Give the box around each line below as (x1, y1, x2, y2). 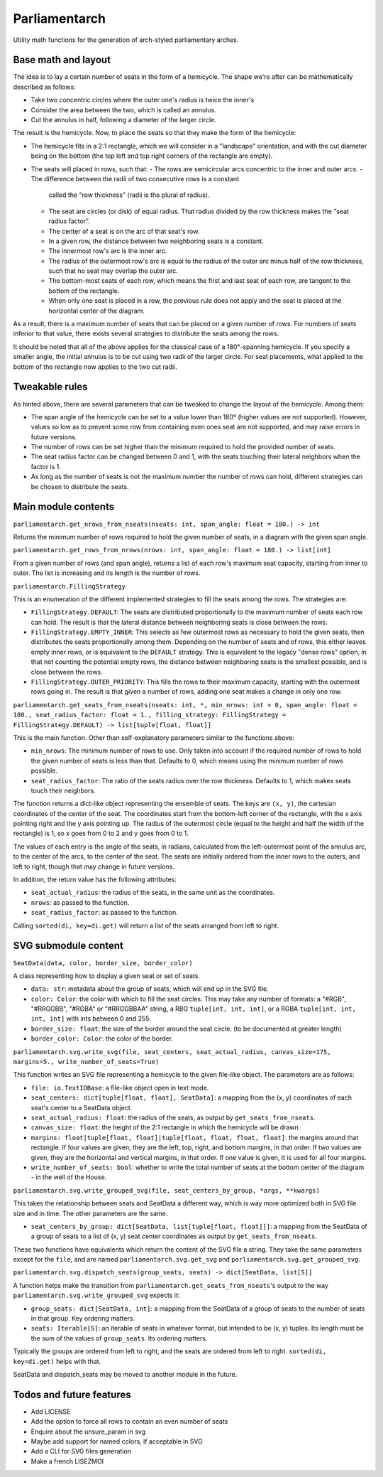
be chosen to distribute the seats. (30, 482, 129, 490)
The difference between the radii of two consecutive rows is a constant (30, 174, 240, 183)
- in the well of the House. (30, 1173, 107, 1181)
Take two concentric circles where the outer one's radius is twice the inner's (30, 96, 255, 104)
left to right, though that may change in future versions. (13, 862, 175, 871)
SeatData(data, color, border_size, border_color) (13, 959, 193, 967)
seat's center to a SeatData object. (30, 1103, 133, 1112)
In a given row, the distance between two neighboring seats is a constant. (48, 237, 264, 245)
